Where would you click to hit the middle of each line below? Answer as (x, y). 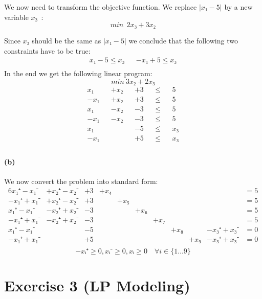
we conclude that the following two (183, 41)
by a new (238, 7)
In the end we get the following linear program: (78, 73)
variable (16, 17)
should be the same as (67, 41)
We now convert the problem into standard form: (81, 181)
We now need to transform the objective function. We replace (101, 7)
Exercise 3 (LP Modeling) (97, 285)
